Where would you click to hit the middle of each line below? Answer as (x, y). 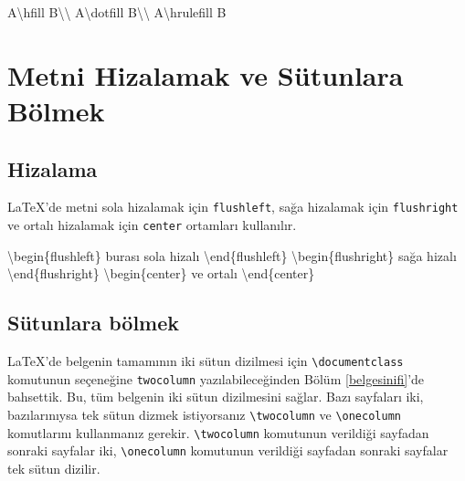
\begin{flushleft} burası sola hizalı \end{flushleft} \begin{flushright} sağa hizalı (232, 255)
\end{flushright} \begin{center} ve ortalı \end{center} (161, 273)
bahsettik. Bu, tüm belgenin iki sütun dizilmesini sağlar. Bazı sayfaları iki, (216, 397)
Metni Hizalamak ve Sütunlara (206, 74)
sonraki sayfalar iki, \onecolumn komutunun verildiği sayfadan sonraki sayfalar (228, 450)
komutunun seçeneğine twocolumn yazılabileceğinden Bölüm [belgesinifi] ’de (216, 378)
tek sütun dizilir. (54, 468)
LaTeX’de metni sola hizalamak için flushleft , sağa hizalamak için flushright (233, 207)
